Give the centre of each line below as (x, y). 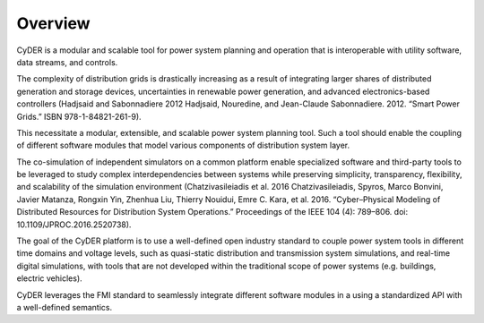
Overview (53, 23)
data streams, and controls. (67, 62)
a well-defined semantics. (64, 307)
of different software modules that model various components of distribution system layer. (183, 145)
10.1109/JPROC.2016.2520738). (74, 225)
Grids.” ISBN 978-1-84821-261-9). (79, 116)
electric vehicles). (49, 278)
